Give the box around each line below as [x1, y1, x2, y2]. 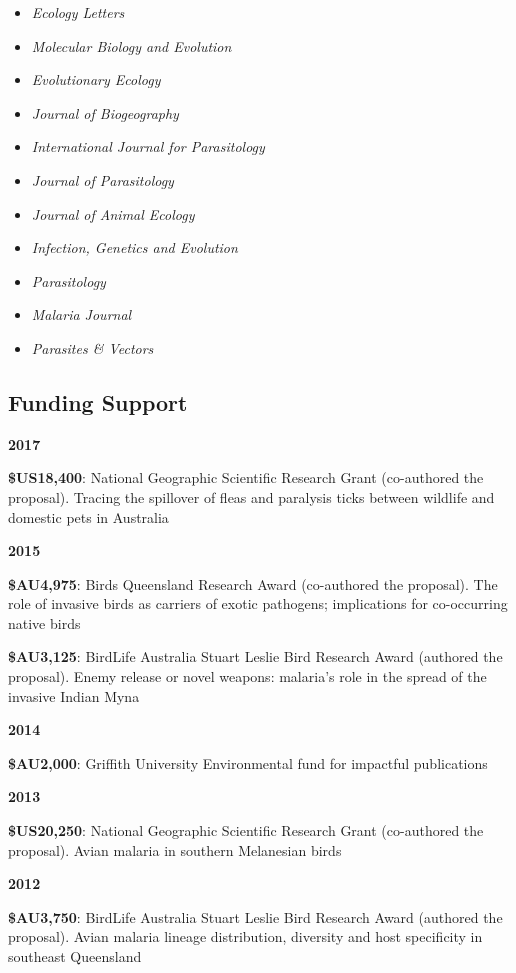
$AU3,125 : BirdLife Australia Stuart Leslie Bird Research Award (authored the [8, 646, 503, 667]
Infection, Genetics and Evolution [31, 237, 238, 258]
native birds [8, 612, 81, 633]
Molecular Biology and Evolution [31, 35, 232, 56]
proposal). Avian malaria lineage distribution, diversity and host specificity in [8, 926, 483, 947]
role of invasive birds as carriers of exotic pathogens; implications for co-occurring [8, 593, 508, 614]
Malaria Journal [31, 304, 132, 325]
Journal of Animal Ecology [31, 203, 195, 224]
